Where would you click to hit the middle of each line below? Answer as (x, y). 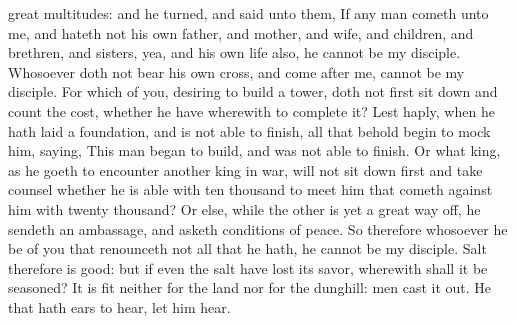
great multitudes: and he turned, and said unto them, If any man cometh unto (248, 13)
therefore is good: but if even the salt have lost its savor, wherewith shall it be (248, 267)
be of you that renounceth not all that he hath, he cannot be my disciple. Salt (247, 248)
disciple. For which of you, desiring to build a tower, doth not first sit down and (253, 91)
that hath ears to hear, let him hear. (119, 306)
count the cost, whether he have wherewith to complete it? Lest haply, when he (251, 110)
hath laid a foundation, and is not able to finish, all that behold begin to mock (249, 130)
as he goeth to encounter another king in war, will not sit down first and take (245, 169)
